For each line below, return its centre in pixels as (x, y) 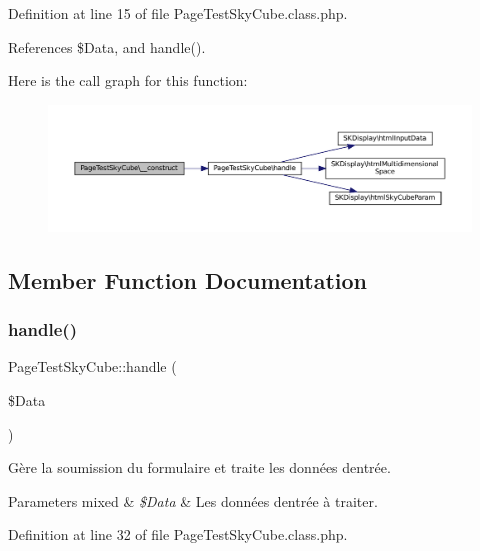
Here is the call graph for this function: (128, 80)
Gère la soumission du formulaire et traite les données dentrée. (199, 467)
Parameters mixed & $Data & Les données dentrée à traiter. (193, 500)
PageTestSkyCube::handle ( (92, 366)
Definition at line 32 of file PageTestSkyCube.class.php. (178, 534)
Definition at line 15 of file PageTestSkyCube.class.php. (178, 13)
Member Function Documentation (188, 279)
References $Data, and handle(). (107, 46)
